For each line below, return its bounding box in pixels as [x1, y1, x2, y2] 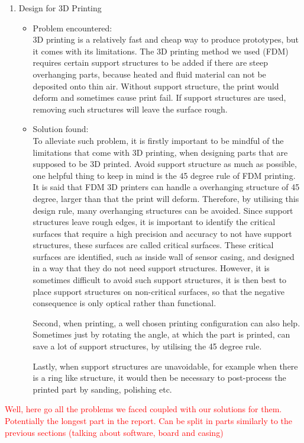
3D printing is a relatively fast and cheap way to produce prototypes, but [33, 33, 299, 46]
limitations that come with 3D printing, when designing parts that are [33, 146, 288, 158]
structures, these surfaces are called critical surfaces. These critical [33, 239, 274, 251]
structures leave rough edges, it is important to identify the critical [33, 216, 276, 228]
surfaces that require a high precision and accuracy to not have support [33, 227, 292, 239]
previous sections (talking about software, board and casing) [5, 426, 224, 438]
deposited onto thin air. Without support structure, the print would [33, 79, 279, 92]
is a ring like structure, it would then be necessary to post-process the [33, 371, 286, 384]
